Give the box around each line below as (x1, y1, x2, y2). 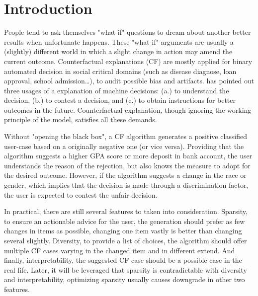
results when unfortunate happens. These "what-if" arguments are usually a (4, 36, 234, 47)
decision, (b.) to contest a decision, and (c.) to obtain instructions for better (4, 95, 236, 105)
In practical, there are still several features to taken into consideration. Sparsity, (4, 206, 248, 217)
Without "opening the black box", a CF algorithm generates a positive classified (4, 131, 248, 142)
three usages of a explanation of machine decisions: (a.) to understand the (4, 85, 229, 95)
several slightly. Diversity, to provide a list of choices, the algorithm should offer (4, 235, 247, 245)
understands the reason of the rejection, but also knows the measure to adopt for (4, 160, 251, 170)
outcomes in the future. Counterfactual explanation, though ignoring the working (4, 104, 252, 115)
